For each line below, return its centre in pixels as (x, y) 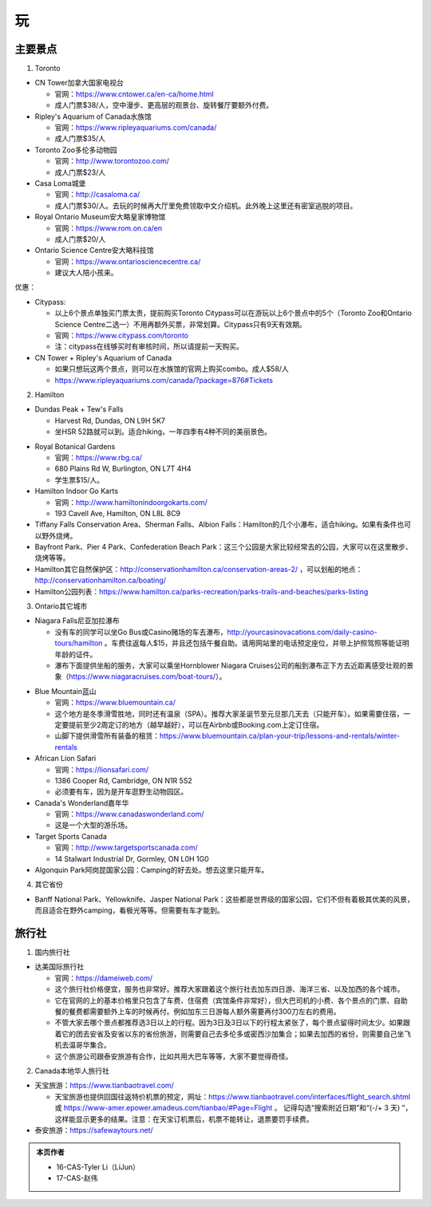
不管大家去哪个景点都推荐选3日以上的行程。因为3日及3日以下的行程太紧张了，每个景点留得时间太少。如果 (229, 1023)
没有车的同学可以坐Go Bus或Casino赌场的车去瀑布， (141, 632)
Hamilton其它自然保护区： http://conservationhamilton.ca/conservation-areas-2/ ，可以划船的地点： (199, 569)
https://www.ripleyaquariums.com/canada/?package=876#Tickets (164, 380)
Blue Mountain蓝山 (65, 691)
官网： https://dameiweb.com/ (104, 978)
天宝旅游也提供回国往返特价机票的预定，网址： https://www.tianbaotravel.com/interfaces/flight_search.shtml (233, 1096)
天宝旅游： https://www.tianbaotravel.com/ (105, 1086)
